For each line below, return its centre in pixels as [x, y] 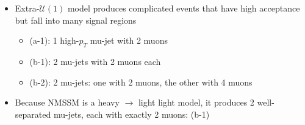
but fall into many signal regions [76, 20]
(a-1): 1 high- [54, 40]
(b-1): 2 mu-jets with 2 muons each [95, 61]
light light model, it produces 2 [196, 102]
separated [33, 114]
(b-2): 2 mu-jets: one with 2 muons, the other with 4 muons [141, 82]
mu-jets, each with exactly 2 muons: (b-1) [131, 114]
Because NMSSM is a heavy [67, 102]
